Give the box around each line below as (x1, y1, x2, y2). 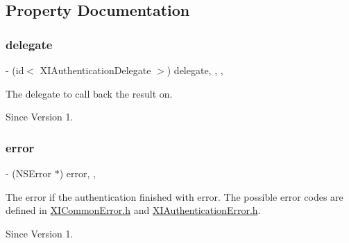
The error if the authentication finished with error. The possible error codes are (6, 189, 343, 204)
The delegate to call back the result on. (6, 86, 173, 100)
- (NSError (6, 166, 52, 180)
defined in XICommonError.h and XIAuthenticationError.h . (6, 203, 261, 217)
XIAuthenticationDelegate (40, 63, 151, 77)
